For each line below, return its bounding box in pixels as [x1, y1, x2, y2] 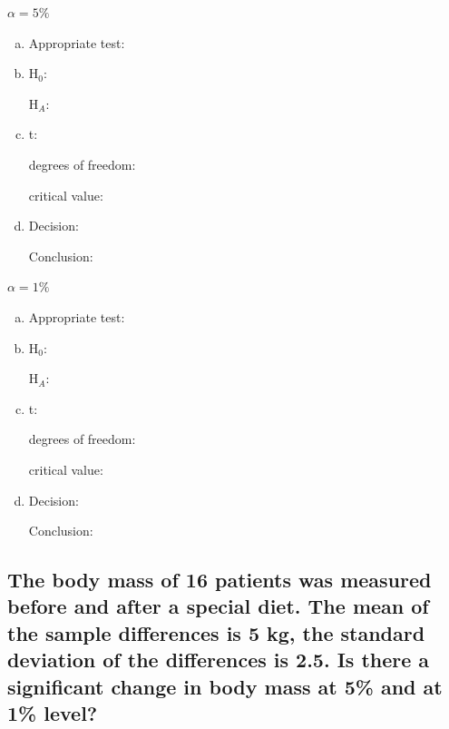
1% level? [7, 699, 98, 727]
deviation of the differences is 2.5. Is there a [7, 645, 430, 674]
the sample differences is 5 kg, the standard [7, 618, 425, 646]
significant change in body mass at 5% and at [7, 672, 443, 700]
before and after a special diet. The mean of [7, 592, 429, 620]
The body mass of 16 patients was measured [7, 566, 432, 594]
